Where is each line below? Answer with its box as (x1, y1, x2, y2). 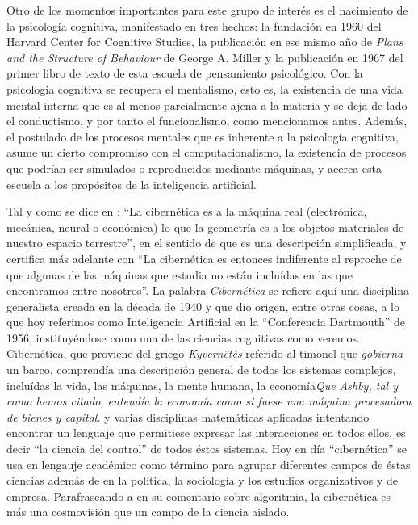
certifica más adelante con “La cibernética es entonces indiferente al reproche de (6, 250, 402, 267)
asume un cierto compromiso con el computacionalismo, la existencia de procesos (6, 144, 407, 161)
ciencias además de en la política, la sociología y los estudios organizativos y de (6, 472, 399, 489)
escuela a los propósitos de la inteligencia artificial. (6, 175, 257, 192)
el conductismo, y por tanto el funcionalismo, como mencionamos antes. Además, (6, 112, 408, 129)
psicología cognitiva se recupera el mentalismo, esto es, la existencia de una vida (6, 80, 403, 97)
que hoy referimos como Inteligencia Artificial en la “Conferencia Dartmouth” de (6, 313, 405, 330)
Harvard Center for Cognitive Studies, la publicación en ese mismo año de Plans (6, 33, 403, 50)
